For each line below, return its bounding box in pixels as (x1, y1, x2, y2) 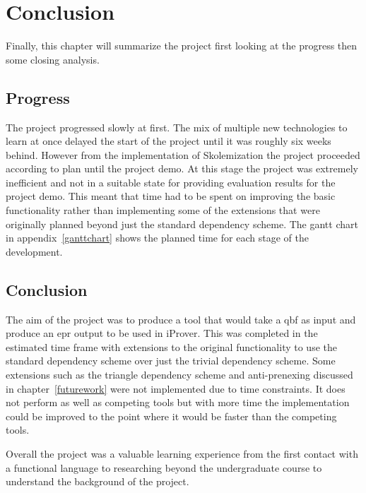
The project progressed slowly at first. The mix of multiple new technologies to (6, 119, 348, 134)
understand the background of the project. (6, 474, 189, 489)
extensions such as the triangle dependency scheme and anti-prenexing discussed (6, 367, 353, 382)
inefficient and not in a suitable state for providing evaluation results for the (6, 174, 336, 189)
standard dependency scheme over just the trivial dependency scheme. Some (6, 353, 336, 368)
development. (6, 244, 63, 259)
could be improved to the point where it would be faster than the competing (6, 408, 337, 423)
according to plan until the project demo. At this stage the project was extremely (6, 161, 358, 176)
